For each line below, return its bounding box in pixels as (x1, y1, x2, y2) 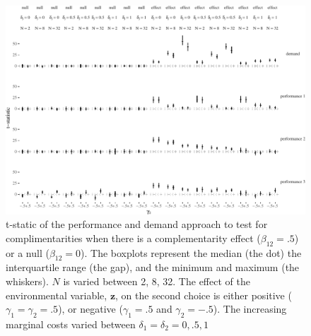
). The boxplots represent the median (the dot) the (81, 245, 302, 260)
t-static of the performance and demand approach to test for (6, 217, 268, 232)
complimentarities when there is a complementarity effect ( (6, 230, 261, 245)
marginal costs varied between (6, 317, 136, 331)
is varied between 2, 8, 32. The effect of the (63, 274, 250, 289)
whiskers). (6, 274, 49, 289)
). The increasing (213, 301, 287, 316)
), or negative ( (58, 301, 123, 316)
